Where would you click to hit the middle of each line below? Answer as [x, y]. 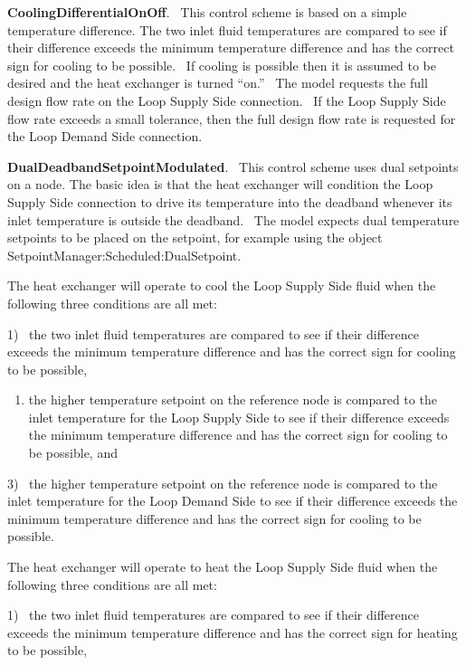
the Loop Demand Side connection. [105, 136]
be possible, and [73, 453]
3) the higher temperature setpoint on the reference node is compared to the [223, 483]
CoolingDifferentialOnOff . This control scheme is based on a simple [207, 12]
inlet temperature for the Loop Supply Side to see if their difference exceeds [239, 417]
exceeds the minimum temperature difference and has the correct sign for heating [233, 632]
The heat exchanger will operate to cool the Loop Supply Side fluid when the [222, 285]
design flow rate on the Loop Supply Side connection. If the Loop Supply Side [227, 100]
